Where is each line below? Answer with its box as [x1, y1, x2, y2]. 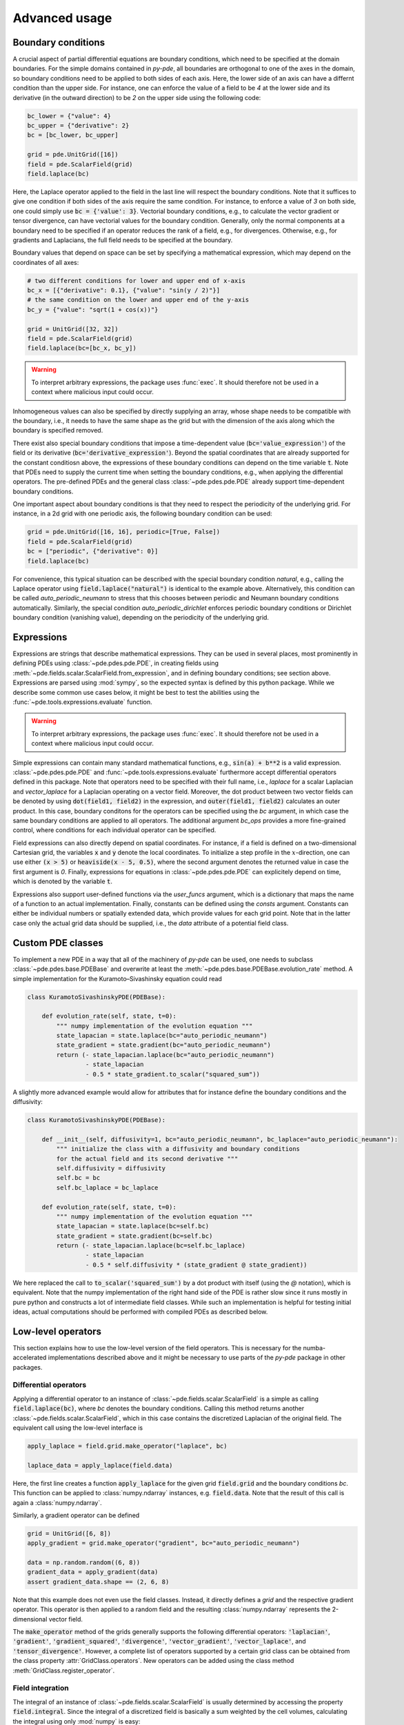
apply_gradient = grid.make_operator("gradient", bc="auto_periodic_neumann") [27, 1539, 300, 1547]
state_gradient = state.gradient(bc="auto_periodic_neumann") [56, 1041, 272, 1049]
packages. [12, 1363, 43, 1371]
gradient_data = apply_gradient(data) [27, 1568, 159, 1576]
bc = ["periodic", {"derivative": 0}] [27, 547, 159, 555]
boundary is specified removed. [12, 426, 103, 435]
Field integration [12, 1684, 69, 1693]
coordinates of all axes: [12, 258, 79, 266]
